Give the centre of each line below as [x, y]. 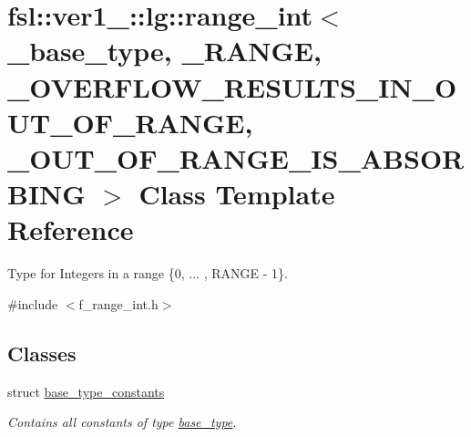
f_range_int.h [118, 303]
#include [33, 303]
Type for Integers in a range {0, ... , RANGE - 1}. [148, 273]
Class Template [237, 194]
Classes [42, 353]
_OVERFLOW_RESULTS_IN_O [232, 86]
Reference [71, 229]
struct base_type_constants [86, 391]
